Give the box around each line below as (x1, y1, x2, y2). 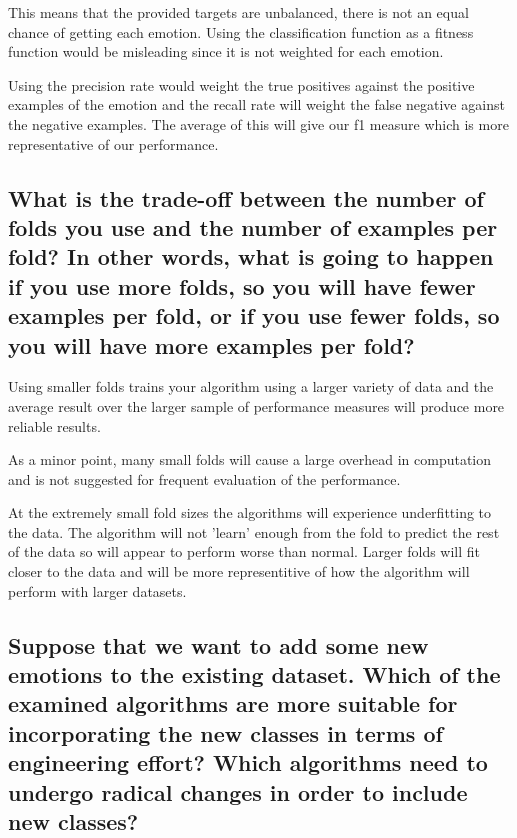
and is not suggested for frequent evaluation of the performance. (8, 468, 401, 489)
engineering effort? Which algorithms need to (8, 747, 488, 778)
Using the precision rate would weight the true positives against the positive (8, 74, 475, 95)
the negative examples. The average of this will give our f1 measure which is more (8, 113, 509, 134)
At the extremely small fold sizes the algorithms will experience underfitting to (8, 502, 492, 523)
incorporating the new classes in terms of (8, 717, 443, 748)
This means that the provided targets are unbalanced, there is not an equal (8, 2, 469, 22)
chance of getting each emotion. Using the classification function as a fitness (8, 21, 474, 42)
